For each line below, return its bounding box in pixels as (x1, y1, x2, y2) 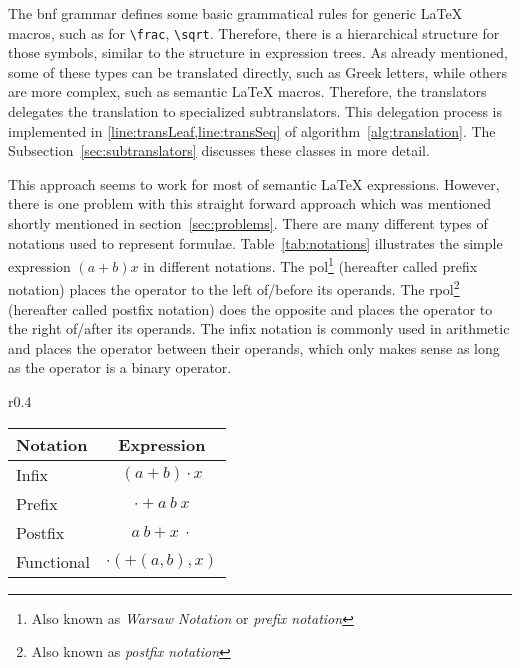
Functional (16, 549, 91, 573)
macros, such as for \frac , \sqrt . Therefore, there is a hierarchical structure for (8, 22, 500, 43)
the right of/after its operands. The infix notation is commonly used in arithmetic (8, 318, 510, 339)
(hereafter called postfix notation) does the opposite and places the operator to (8, 298, 493, 319)
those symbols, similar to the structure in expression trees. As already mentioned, (8, 42, 508, 63)
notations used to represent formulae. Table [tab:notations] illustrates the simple (8, 232, 503, 253)
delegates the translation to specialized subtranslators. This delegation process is (8, 101, 503, 122)
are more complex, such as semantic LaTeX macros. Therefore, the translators (8, 81, 487, 102)
